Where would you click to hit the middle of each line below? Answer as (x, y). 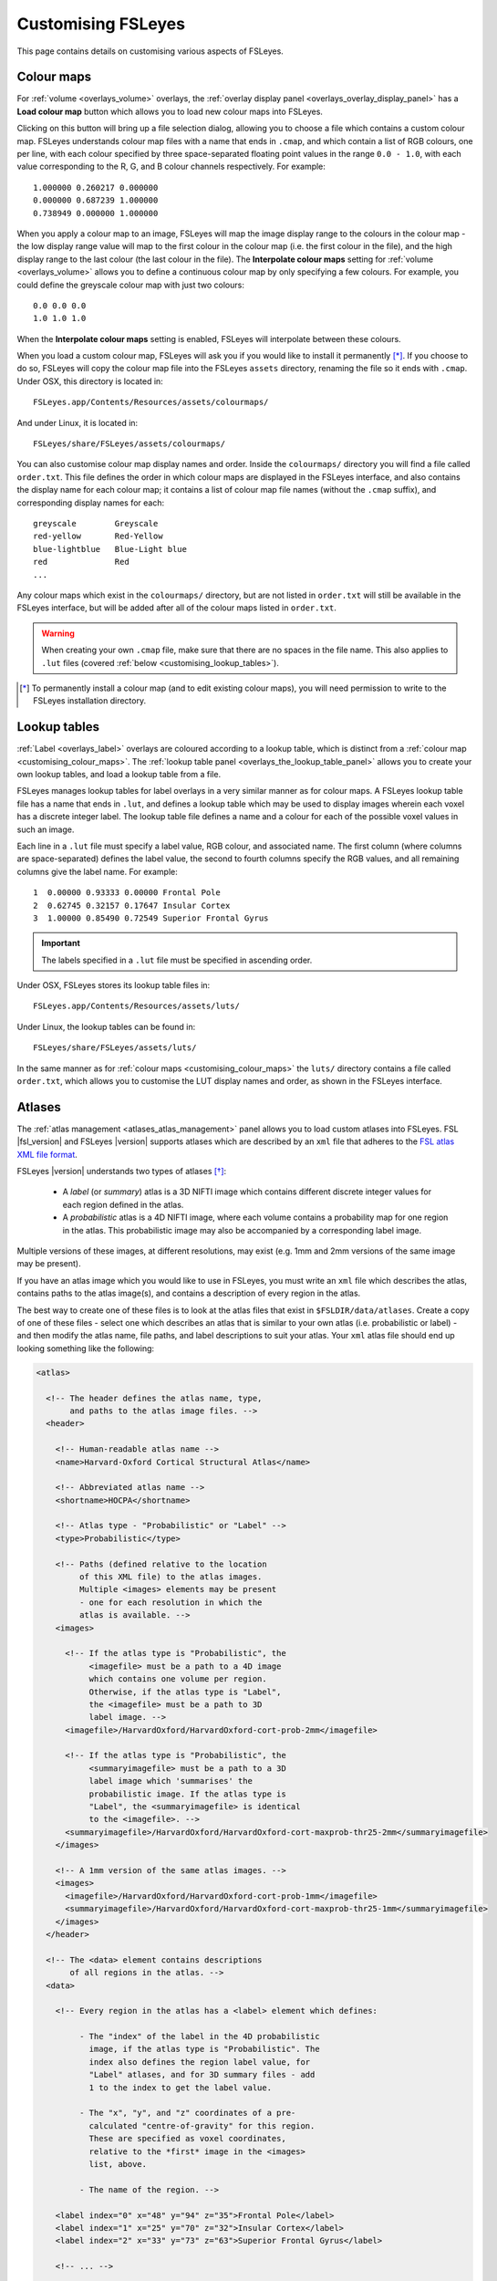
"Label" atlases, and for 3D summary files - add (202, 2075)
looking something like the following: (86, 1348)
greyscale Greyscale (96, 523)
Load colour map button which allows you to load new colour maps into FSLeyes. (170, 111)
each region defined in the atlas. (123, 1204)
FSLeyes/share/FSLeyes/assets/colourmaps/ (129, 444)
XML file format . (47, 1154)
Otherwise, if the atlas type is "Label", (185, 1692)
